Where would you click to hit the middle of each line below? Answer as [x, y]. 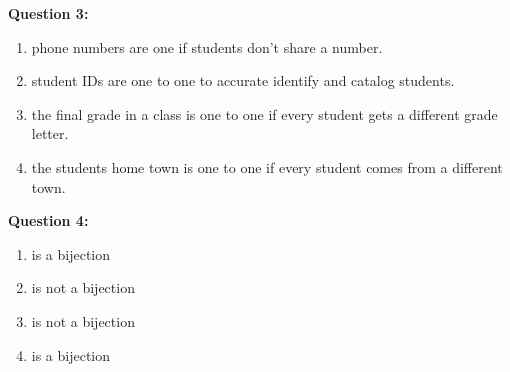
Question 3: [48, 13]
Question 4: [48, 220]
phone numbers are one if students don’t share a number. [207, 46]
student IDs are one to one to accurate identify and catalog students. [243, 80]
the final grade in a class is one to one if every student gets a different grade [264, 113]
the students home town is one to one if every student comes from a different [267, 166]
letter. [50, 133]
